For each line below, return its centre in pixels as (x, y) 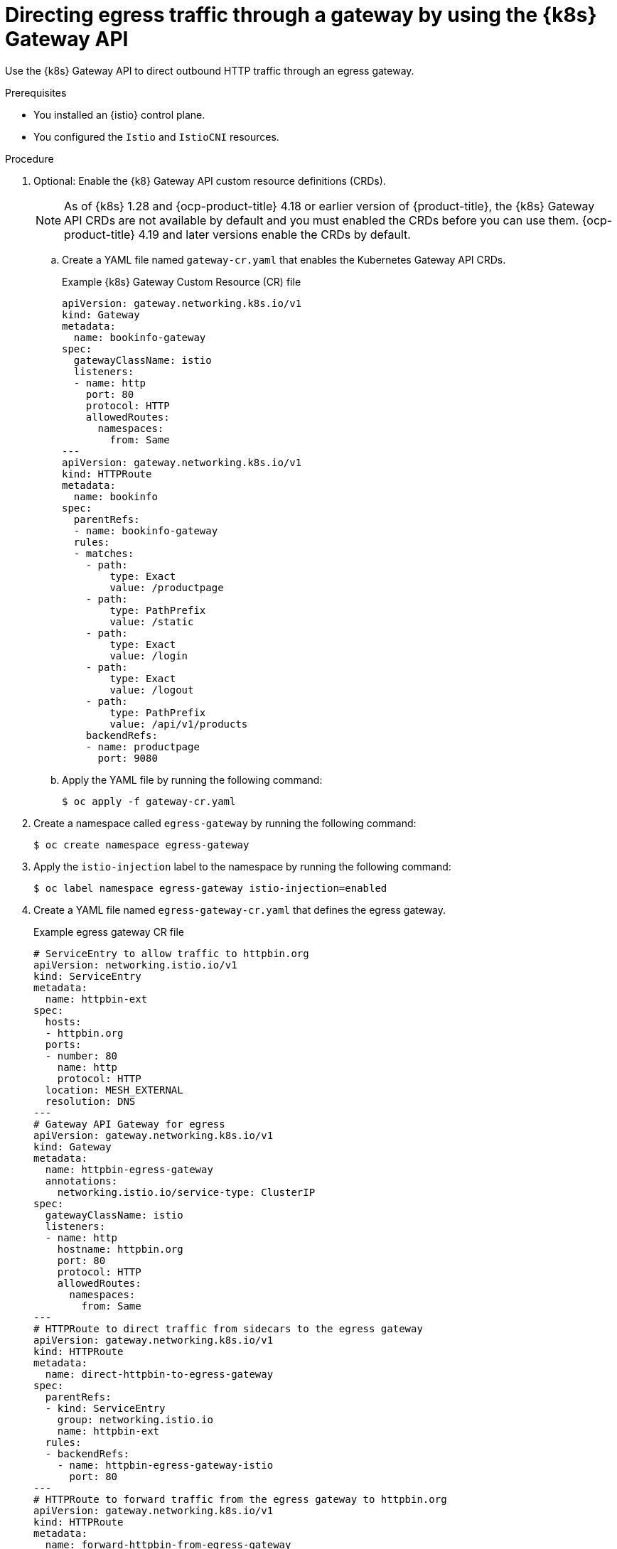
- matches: (104, 553)
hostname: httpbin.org (120, 1249)
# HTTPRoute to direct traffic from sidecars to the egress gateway (228, 1328)
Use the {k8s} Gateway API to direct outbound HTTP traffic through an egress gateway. (210, 70)
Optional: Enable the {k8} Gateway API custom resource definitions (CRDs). (210, 180)
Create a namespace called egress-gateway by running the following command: (225, 823)
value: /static (152, 621)
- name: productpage (143, 746)
